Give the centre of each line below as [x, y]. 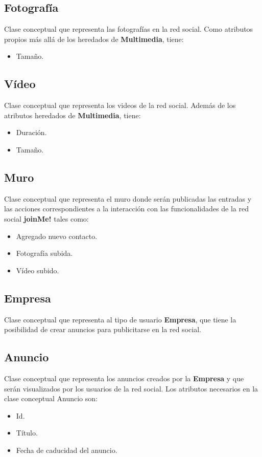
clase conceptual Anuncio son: [51, 398]
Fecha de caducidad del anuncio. [67, 450]
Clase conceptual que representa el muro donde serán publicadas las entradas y [128, 198]
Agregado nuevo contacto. [57, 236]
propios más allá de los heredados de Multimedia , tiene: [94, 39]
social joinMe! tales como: [46, 218]
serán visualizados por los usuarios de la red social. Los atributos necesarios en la [131, 388]
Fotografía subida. [44, 253]
